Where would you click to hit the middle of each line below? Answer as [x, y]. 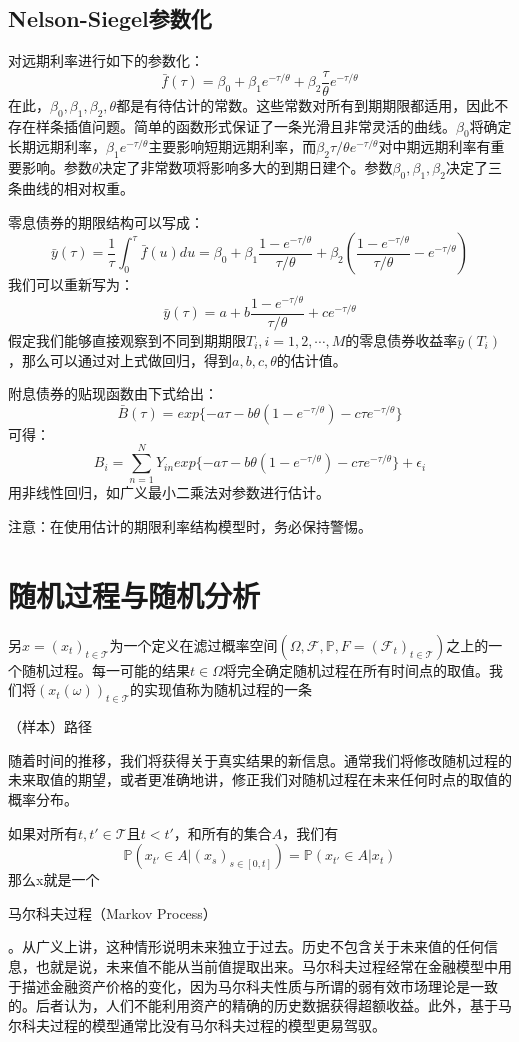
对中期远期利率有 [434, 146]
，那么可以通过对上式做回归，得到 [120, 359]
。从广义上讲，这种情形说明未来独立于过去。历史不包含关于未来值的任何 [246, 946]
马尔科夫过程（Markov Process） [112, 912]
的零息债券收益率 [401, 339]
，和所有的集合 [222, 832]
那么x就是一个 [54, 879]
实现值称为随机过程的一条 [228, 689]
